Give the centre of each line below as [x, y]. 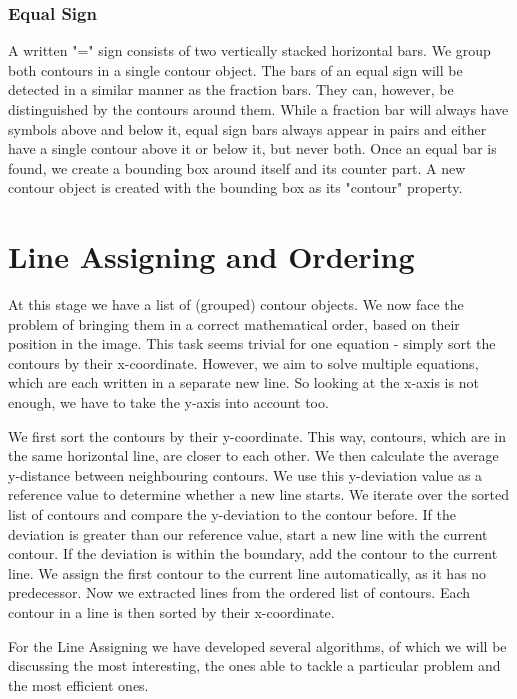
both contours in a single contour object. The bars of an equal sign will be [235, 69]
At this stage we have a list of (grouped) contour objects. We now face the [236, 304]
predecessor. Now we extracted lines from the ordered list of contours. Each [239, 592]
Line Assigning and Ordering [211, 256]
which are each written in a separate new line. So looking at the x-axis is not [243, 382]
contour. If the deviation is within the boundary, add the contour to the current [253, 553]
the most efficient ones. [78, 684]
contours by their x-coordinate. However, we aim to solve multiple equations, [243, 362]
